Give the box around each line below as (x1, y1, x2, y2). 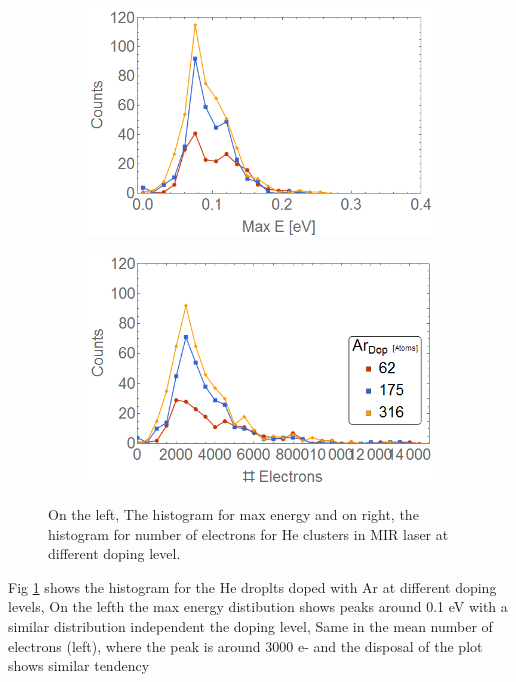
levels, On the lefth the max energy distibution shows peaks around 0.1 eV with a (8, 596, 508, 617)
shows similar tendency (8, 655, 150, 676)
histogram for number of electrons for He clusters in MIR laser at (48, 523, 449, 544)
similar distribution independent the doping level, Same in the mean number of (8, 616, 493, 636)
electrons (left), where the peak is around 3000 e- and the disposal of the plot (8, 635, 483, 656)
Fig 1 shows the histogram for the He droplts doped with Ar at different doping (8, 576, 497, 597)
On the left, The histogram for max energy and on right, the (48, 504, 419, 525)
